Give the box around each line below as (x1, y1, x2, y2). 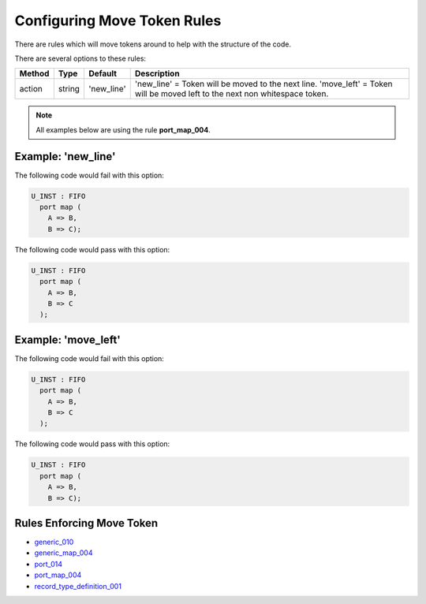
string (58, 84, 80, 95)
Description (134, 68, 181, 79)
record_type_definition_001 (34, 581, 122, 591)
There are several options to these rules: (14, 54, 146, 63)
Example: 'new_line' (14, 150, 116, 163)
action (19, 84, 43, 95)
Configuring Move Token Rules (14, 12, 222, 29)
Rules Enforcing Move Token (14, 516, 159, 530)
